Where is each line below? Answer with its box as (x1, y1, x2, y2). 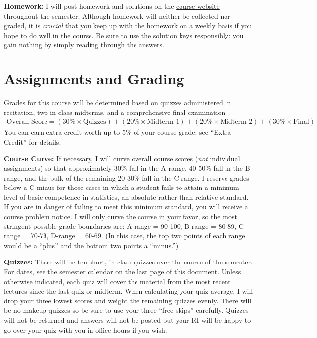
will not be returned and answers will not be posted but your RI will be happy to (4, 315, 251, 325)
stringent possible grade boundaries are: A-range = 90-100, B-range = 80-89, (4, 221, 237, 231)
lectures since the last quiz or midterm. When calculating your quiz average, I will (4, 286, 253, 296)
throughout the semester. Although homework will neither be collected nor (4, 10, 230, 21)
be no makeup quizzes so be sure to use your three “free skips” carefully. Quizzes (4, 305, 249, 315)
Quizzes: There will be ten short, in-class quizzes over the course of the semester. (4, 257, 253, 267)
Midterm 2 (220, 118, 253, 126)
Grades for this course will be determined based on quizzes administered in (4, 97, 231, 108)
